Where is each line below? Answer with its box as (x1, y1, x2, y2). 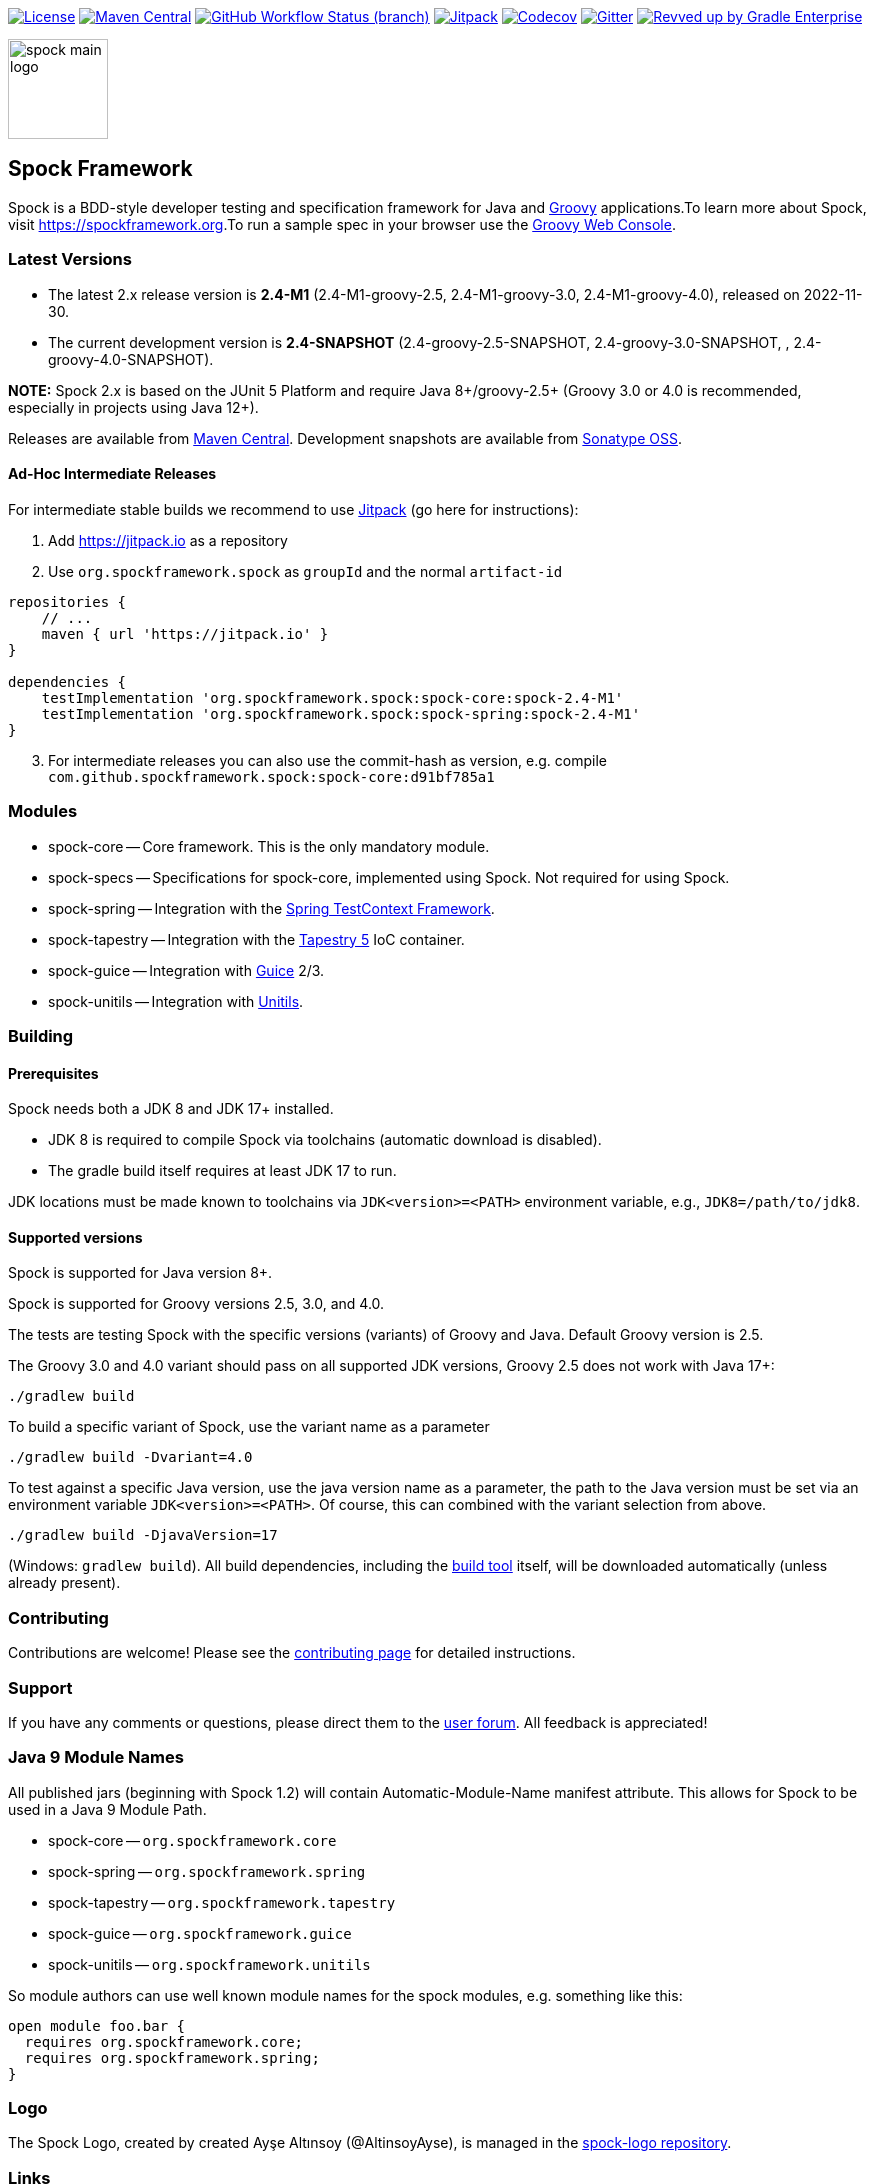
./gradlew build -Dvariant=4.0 (8, 1449, 253, 1466)
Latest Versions (8, 249, 132, 270)
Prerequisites (8, 1064, 99, 1082)
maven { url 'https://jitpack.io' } (41, 625, 329, 642)
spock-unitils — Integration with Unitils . (48, 992, 304, 1010)
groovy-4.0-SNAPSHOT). (48, 350, 214, 368)
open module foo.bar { (8, 2017, 186, 2034)
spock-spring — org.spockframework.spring (48, 1862, 366, 1880)
